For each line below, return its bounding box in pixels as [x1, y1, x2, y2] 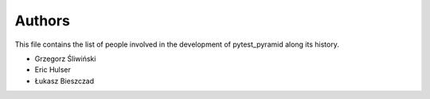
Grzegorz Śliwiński [34, 54, 96, 63]
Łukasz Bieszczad [34, 76, 95, 86]
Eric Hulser [34, 65, 72, 74]
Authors [14, 12, 71, 29]
